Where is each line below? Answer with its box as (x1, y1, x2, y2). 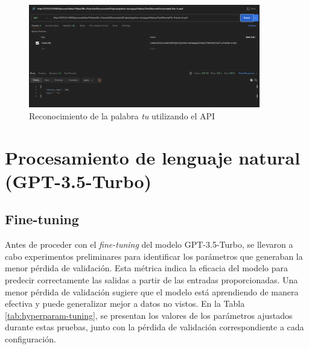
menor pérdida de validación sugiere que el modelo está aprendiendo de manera (5, 285, 299, 298)
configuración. (5, 333, 56, 345)
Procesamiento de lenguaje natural (5, 145, 301, 169)
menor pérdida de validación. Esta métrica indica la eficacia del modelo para (5, 262, 288, 274)
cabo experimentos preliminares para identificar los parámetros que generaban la (5, 250, 303, 262)
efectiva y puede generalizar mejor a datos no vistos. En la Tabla (5, 297, 245, 310)
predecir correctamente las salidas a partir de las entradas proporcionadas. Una (5, 274, 298, 286)
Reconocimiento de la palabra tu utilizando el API (29, 109, 215, 122)
